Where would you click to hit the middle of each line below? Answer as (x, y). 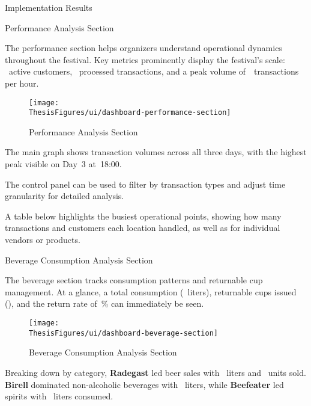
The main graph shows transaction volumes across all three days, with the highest (156, 152)
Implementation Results (49, 7)
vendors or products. (43, 240)
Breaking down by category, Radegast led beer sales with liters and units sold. (155, 372)
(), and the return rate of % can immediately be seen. (104, 303)
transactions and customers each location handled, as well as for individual (143, 228)
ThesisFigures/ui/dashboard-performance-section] (130, 113)
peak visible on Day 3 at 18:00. (63, 164)
